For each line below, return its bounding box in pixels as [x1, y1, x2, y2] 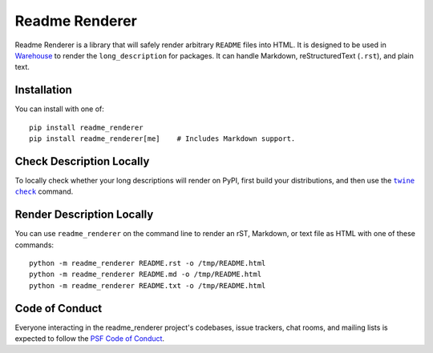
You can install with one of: [14, 104, 104, 114]
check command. [14, 187, 74, 196]
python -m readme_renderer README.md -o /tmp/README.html [29, 270, 262, 279]
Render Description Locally [14, 208, 154, 222]
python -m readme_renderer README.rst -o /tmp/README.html [29, 259, 266, 267]
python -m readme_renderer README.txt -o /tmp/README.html [29, 281, 266, 290]
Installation [14, 83, 72, 97]
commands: [14, 240, 55, 250]
